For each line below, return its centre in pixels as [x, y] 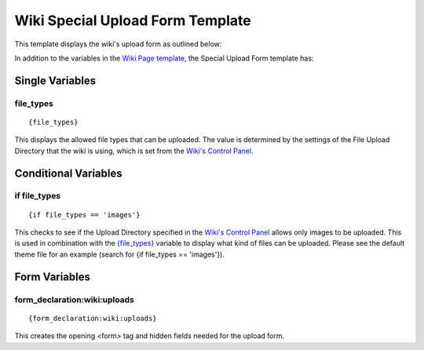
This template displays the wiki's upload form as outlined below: [118, 44]
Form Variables [52, 277]
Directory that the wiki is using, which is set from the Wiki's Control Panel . [134, 151]
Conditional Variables [68, 173]
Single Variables [55, 80]
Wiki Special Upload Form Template [133, 20]
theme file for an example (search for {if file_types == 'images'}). [120, 254]
